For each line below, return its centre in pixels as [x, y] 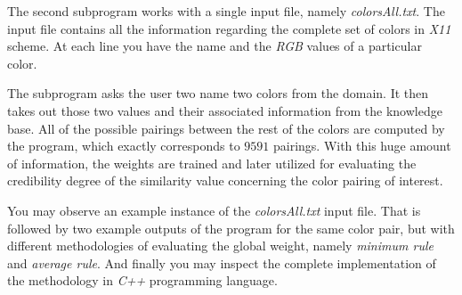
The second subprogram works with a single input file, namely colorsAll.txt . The [226, 11]
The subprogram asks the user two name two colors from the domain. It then [218, 93]
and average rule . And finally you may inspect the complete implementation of [222, 262]
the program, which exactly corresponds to [124, 146]
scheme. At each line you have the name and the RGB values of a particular [215, 46]
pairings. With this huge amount [362, 146]
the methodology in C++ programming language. [142, 280]
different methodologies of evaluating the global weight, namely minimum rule [220, 246]
